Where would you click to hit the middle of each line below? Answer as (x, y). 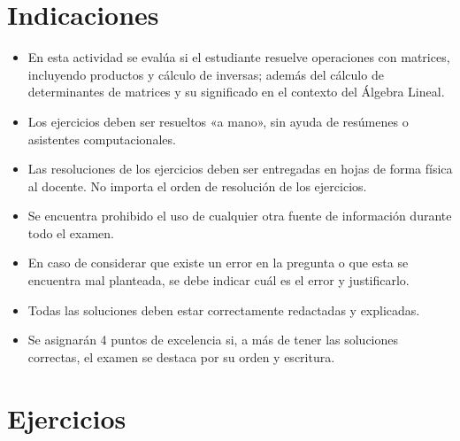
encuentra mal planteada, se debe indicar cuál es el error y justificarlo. (218, 280)
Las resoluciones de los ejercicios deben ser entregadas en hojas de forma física (240, 169)
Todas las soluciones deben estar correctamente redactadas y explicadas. (224, 309)
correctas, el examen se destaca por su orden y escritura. (181, 356)
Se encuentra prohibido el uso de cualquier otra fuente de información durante (240, 216)
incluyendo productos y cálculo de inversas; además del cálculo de (206, 74)
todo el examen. (71, 232)
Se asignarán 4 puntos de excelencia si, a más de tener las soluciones (213, 340)
